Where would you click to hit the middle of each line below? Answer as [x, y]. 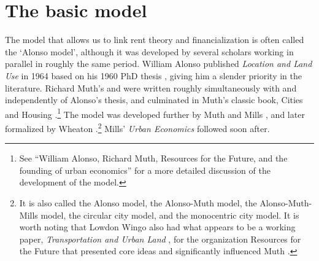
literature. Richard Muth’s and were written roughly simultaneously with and [151, 88]
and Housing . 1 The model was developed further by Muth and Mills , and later [155, 113]
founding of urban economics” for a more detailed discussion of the [145, 170]
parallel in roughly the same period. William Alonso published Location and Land [159, 64]
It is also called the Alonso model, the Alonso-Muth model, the [138, 202]
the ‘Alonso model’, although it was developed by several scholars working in [149, 51]
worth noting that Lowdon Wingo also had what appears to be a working [157, 227]
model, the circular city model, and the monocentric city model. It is [170, 215]
